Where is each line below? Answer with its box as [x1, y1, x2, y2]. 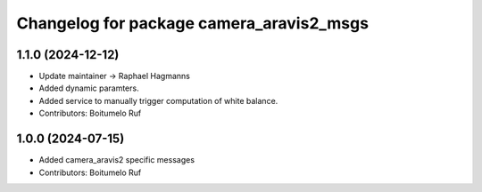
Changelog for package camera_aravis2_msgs [16, 13, 370, 33]
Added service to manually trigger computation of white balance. [38, 95, 278, 106]
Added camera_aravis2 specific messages [38, 155, 195, 165]
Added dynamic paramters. [38, 83, 139, 93]
